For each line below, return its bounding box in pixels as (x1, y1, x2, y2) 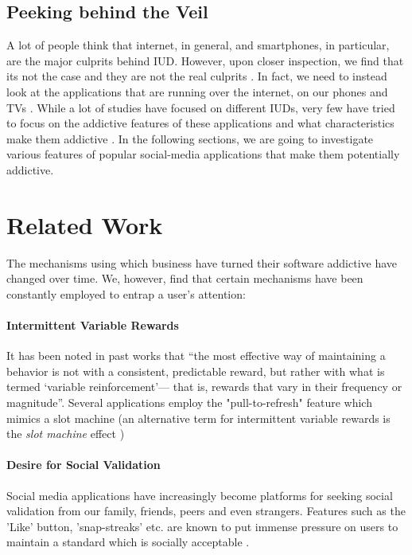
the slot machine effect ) (6, 425, 125, 442)
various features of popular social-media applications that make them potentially (6, 146, 400, 162)
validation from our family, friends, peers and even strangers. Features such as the (6, 502, 406, 519)
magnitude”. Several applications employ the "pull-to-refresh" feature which (6, 394, 372, 411)
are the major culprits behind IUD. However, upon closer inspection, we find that (6, 52, 404, 68)
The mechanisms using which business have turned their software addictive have (6, 254, 398, 271)
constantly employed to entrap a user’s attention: (6, 285, 246, 302)
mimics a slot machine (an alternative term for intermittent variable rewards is (6, 409, 391, 426)
